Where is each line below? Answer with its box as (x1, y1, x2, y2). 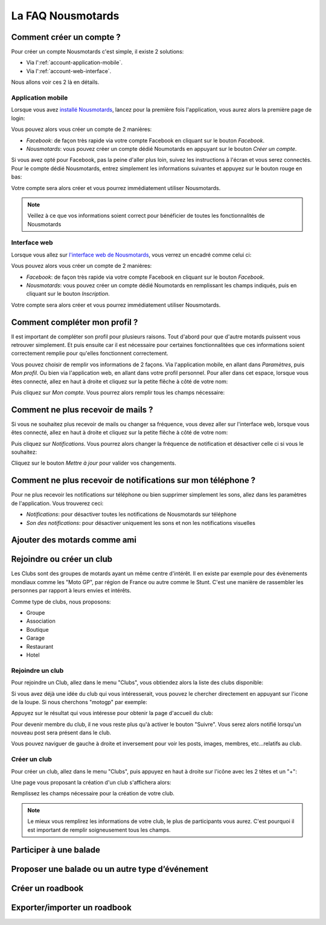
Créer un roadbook (11, 883, 84, 894)
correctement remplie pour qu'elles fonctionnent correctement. (11, 350, 168, 357)
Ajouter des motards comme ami (11, 535, 137, 545)
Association (26, 617, 56, 625)
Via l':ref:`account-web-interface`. (26, 67, 112, 75)
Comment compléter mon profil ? (11, 317, 138, 327)
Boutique (26, 626, 49, 633)
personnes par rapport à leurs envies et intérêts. (11, 587, 132, 594)
